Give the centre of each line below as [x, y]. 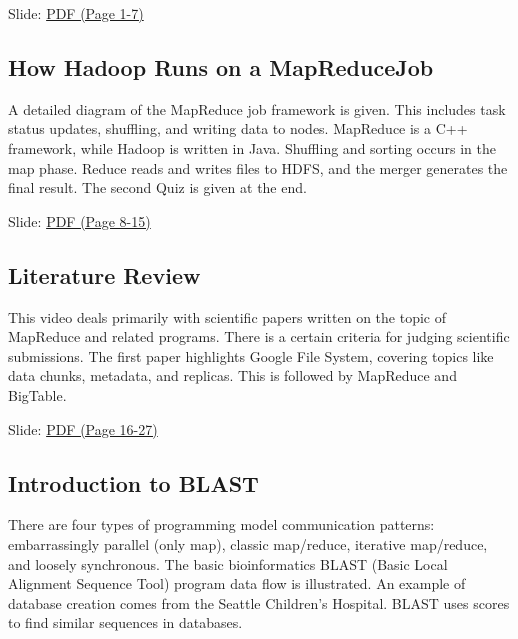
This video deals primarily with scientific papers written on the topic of [227, 316]
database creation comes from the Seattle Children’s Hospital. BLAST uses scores [259, 602]
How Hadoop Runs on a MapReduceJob [221, 66]
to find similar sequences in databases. [125, 622]
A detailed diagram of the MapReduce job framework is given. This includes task [257, 108]
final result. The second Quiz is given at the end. [157, 187]
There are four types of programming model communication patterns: [221, 524]
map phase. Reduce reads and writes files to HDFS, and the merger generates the [258, 167]
